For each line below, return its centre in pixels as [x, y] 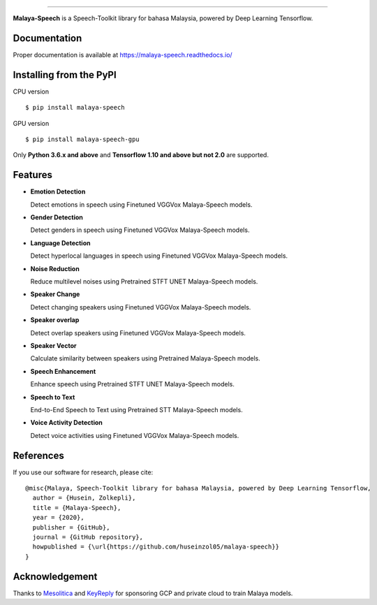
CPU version [31, 92]
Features [32, 175]
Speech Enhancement [63, 371]
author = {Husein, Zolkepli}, [84, 498]
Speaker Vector [53, 345]
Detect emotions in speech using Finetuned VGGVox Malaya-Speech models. [141, 204]
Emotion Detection [58, 191]
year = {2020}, [58, 518]
